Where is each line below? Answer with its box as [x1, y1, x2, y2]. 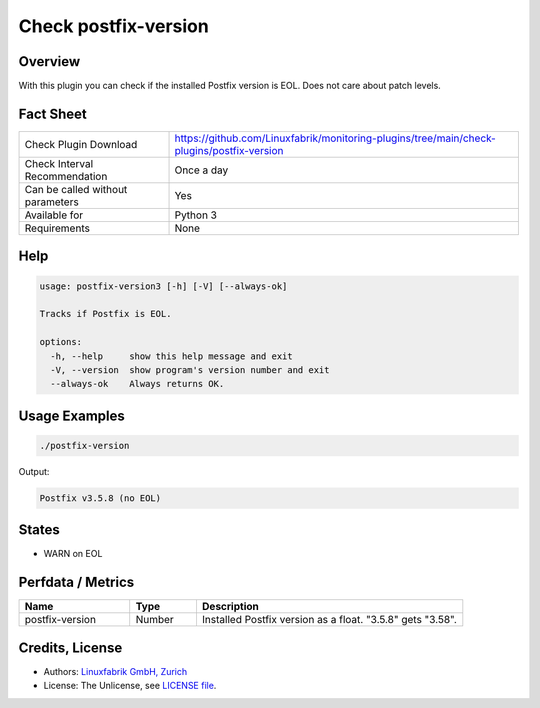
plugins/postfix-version [174, 143, 284, 157]
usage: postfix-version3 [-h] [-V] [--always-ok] [39, 280, 288, 292]
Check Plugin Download [24, 137, 138, 151]
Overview [18, 53, 81, 70]
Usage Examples [18, 407, 125, 424]
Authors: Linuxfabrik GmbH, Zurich [43, 665, 188, 677]
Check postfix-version [18, 15, 209, 37]
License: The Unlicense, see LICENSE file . [43, 680, 217, 692]
